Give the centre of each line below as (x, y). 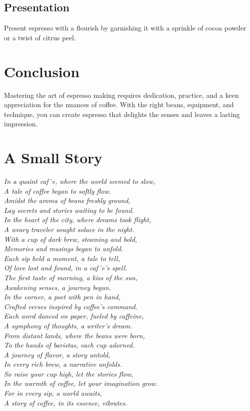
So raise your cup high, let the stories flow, (69, 373)
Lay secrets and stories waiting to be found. (69, 210)
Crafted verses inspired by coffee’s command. (71, 306)
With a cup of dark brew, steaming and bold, (71, 239)
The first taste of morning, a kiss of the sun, (71, 277)
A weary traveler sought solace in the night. (69, 229)
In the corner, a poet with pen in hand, (62, 297)
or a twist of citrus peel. (40, 37)
